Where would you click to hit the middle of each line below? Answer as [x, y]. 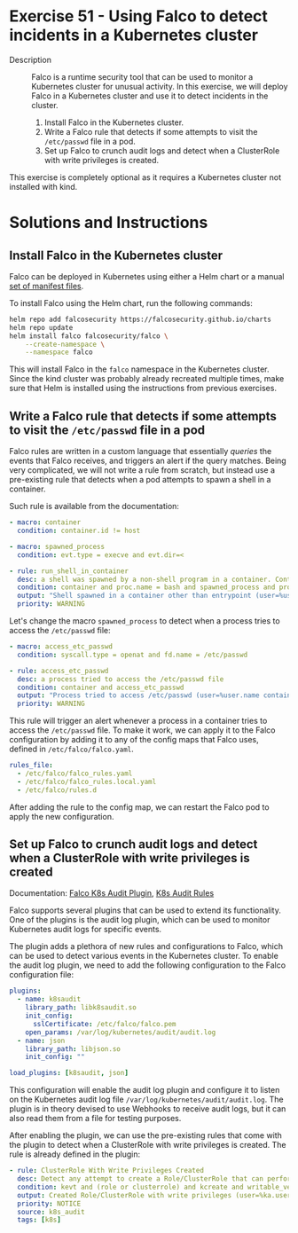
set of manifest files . [47, 286]
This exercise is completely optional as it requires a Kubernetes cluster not [145, 177]
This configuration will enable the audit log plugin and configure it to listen [145, 1090]
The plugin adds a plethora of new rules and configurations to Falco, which [146, 946]
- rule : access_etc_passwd [59, 671]
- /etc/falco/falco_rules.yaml [75, 774]
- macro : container [45, 522]
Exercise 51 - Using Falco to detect [139, 16]
